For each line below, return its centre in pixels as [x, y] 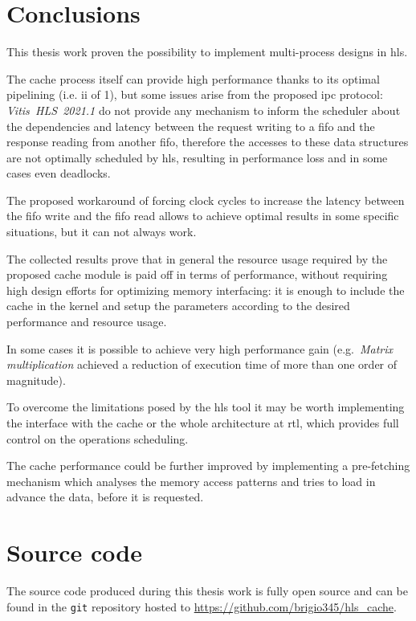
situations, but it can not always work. [102, 232]
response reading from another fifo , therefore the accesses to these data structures [208, 142]
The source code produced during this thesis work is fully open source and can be [207, 591]
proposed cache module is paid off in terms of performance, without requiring [197, 274]
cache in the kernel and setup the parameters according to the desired [178, 306]
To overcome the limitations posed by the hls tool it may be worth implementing [206, 407]
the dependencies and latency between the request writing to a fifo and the [191, 126]
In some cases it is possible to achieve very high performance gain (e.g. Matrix [200, 348]
